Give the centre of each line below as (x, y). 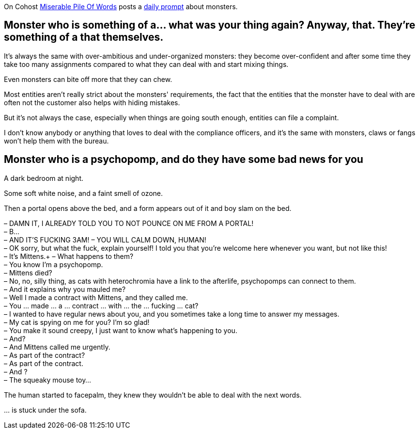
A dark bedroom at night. (44, 178)
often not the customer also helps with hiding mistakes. (92, 102)
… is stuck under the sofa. (45, 410)
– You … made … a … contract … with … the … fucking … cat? (101, 305)
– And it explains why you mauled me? (65, 289)
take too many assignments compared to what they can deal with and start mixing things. (146, 64)
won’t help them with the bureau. (56, 141)
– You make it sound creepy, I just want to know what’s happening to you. (121, 330)
